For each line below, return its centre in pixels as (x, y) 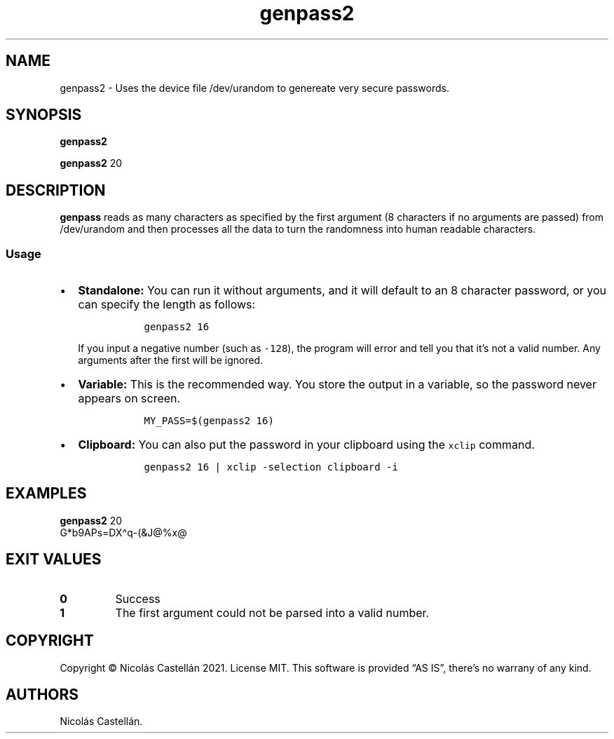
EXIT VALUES (54, 560)
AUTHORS (42, 694)
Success (138, 598)
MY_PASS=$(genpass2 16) (209, 421)
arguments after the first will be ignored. (171, 360)
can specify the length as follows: (167, 305)
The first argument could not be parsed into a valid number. (272, 612)
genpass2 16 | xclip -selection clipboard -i (271, 467)
